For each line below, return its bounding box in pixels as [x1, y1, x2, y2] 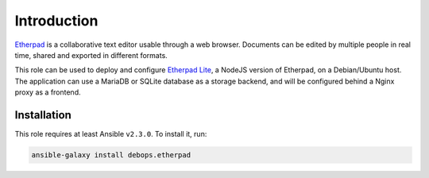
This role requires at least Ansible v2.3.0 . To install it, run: [14, 130, 207, 139]
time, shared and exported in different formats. [14, 50, 168, 60]
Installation [14, 108, 71, 122]
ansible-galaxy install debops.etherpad [31, 151, 191, 159]
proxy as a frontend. [14, 87, 81, 97]
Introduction [14, 12, 99, 29]
